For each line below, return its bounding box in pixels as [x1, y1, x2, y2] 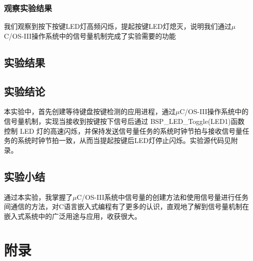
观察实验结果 [4, 1, 52, 14]
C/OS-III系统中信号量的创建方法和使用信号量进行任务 [76, 191, 249, 202]
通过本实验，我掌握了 [4, 191, 73, 202]
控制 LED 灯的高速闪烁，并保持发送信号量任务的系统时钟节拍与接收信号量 [4, 125, 243, 136]
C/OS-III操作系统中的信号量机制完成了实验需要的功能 [4, 30, 176, 41]
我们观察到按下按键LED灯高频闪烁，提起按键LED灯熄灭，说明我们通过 [4, 21, 231, 31]
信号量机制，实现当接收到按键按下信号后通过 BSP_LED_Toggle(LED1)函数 [4, 116, 245, 126]
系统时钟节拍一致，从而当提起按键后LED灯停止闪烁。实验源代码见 [17, 135, 231, 145]
